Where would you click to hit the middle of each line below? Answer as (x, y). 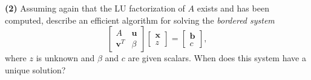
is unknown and (65, 58)
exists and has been (233, 8)
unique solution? (35, 69)
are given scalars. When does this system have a (217, 58)
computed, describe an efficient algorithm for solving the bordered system (140, 20)
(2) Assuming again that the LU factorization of (95, 8)
